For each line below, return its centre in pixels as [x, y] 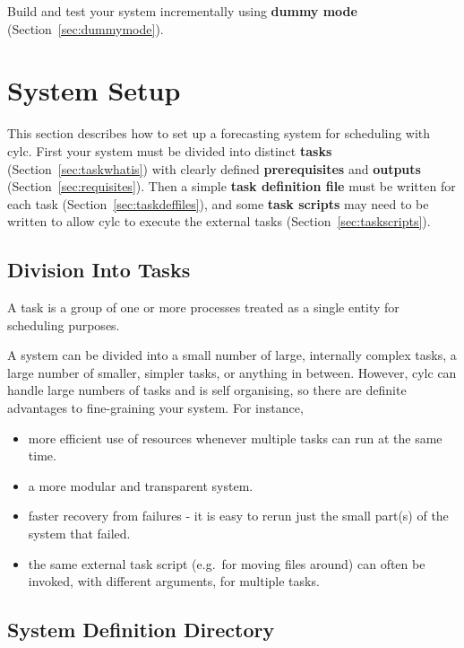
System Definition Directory [141, 630]
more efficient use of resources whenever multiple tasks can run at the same [235, 438]
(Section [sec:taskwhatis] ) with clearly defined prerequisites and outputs [214, 168]
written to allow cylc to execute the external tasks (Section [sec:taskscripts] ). [219, 221]
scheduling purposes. [64, 324]
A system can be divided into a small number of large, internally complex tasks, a [232, 355]
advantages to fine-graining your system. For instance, [155, 408]
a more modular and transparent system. [141, 485]
